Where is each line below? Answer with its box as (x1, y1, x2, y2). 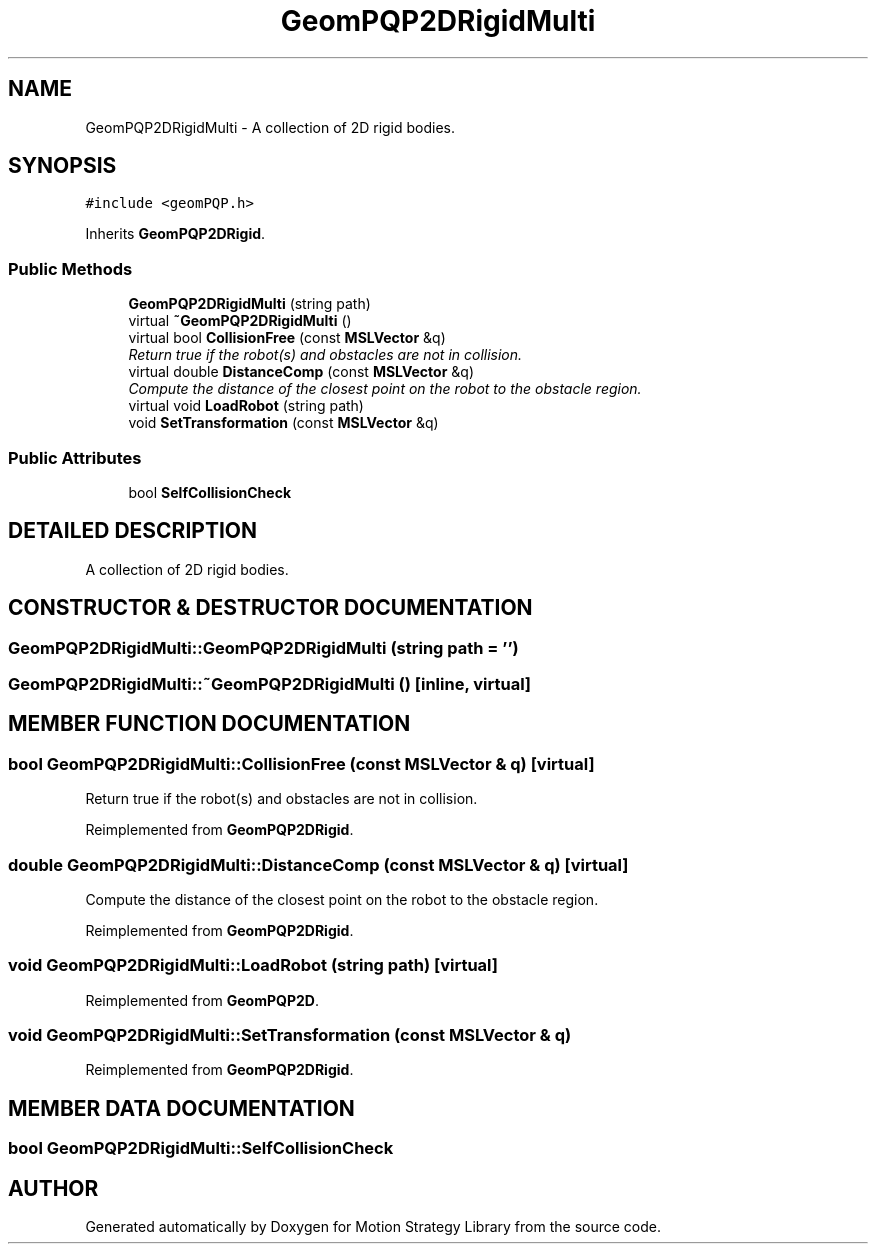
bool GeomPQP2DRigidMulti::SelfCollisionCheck (8, 1138, 394, 1159)
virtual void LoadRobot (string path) (128, 397, 364, 415)
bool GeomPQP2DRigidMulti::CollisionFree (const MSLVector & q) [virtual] (8, 753, 595, 774)
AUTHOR (8, 1175, 99, 1201)
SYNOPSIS (8, 153, 117, 179)
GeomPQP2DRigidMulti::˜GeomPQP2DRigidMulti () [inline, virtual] (8, 674, 532, 694)
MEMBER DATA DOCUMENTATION (8, 1095, 355, 1121)
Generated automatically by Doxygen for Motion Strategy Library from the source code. (85, 1218, 662, 1236)
